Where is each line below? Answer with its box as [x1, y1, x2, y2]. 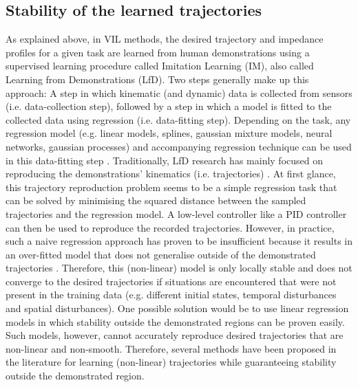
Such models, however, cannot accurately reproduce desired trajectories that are [6, 328, 344, 342]
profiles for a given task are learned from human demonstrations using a [6, 45, 310, 59]
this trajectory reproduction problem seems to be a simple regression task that [6, 179, 337, 194]
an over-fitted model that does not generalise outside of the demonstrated [6, 247, 316, 261]
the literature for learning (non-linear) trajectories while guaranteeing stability [6, 355, 337, 369]
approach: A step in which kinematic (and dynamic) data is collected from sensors [6, 85, 352, 100]
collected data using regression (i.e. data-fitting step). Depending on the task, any [6, 112, 351, 126]
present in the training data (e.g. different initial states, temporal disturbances [6, 287, 337, 302]
